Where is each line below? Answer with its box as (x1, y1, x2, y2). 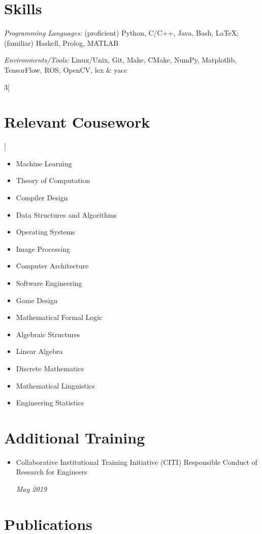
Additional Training (4, 427, 145, 448)
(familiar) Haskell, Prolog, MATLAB (4, 37, 119, 48)
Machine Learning (16, 158, 72, 168)
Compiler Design (16, 192, 68, 202)
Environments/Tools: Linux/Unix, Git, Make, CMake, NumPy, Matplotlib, (4, 54, 237, 65)
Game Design (16, 294, 58, 305)
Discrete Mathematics (16, 363, 84, 373)
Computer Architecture (16, 260, 89, 271)
